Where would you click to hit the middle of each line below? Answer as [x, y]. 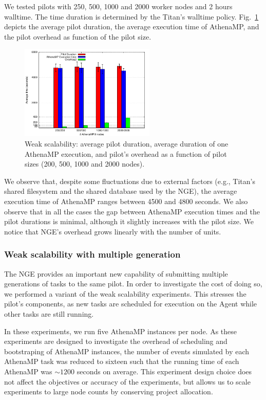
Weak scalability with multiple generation [92, 254]
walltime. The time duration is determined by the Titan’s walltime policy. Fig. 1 [131, 16]
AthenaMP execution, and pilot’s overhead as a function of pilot [126, 153]
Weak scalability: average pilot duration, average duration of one [127, 144]
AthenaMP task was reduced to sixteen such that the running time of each [122, 361]
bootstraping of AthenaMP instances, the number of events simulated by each [127, 351]
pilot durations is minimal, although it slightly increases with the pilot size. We [129, 221]
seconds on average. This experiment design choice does [164, 371]
